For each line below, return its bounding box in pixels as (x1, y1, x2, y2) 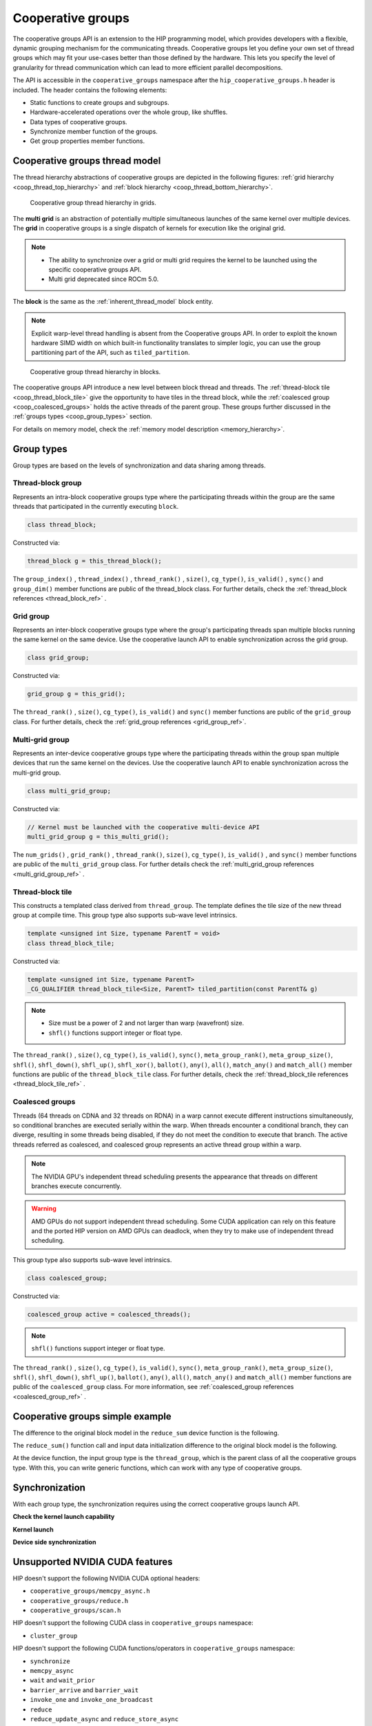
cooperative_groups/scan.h (30, 1606, 121, 1614)
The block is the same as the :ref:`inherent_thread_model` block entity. (12, 297, 214, 305)
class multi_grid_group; (27, 787, 112, 795)
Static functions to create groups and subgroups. (30, 98, 169, 106)
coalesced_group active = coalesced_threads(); (27, 1310, 191, 1318)
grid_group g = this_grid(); (27, 690, 126, 698)
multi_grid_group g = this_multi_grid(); (27, 833, 169, 841)
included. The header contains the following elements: (12, 86, 167, 94)
